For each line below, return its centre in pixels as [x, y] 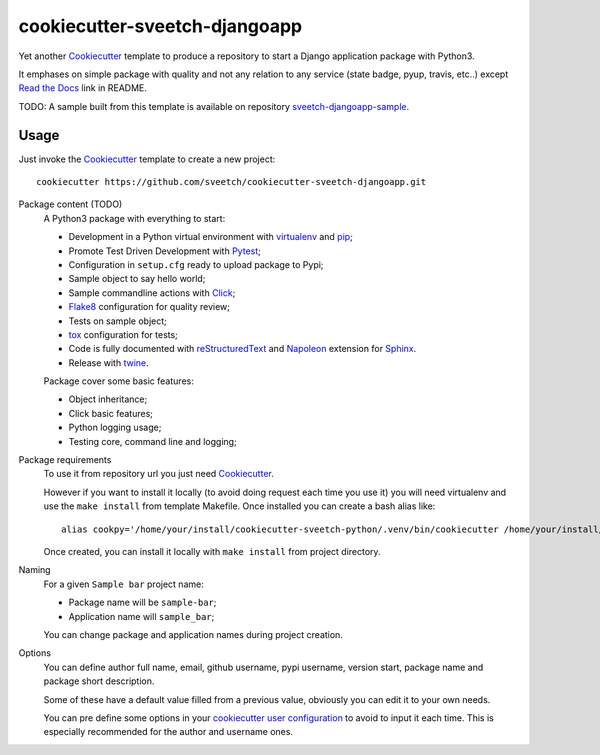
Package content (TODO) [70, 204]
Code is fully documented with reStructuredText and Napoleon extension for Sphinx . [242, 349]
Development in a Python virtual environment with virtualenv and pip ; [211, 237]
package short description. [99, 681]
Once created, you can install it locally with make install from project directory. [212, 551]
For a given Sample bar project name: [123, 584]
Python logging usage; [115, 427]
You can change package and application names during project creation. [193, 634]
